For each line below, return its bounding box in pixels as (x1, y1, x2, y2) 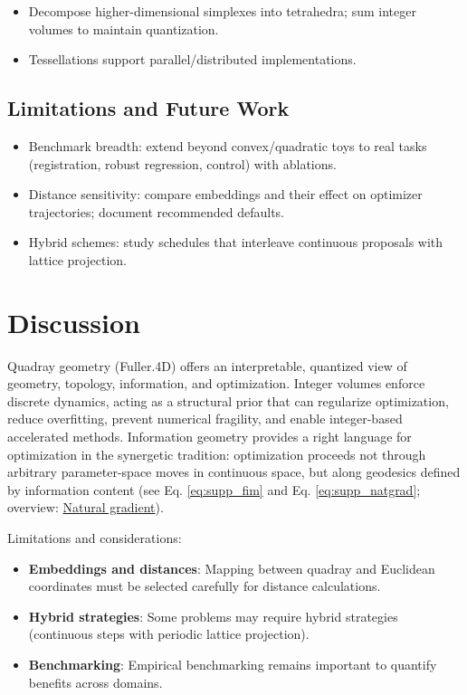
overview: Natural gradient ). (7, 498, 164, 517)
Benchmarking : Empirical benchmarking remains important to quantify (28, 654, 437, 673)
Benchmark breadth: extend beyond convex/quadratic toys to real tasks (28, 136, 427, 155)
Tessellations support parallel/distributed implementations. (28, 50, 357, 69)
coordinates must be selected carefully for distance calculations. (28, 576, 381, 595)
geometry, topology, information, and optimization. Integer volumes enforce (7, 374, 425, 393)
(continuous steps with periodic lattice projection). (28, 624, 310, 643)
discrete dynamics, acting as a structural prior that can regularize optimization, (7, 391, 449, 410)
